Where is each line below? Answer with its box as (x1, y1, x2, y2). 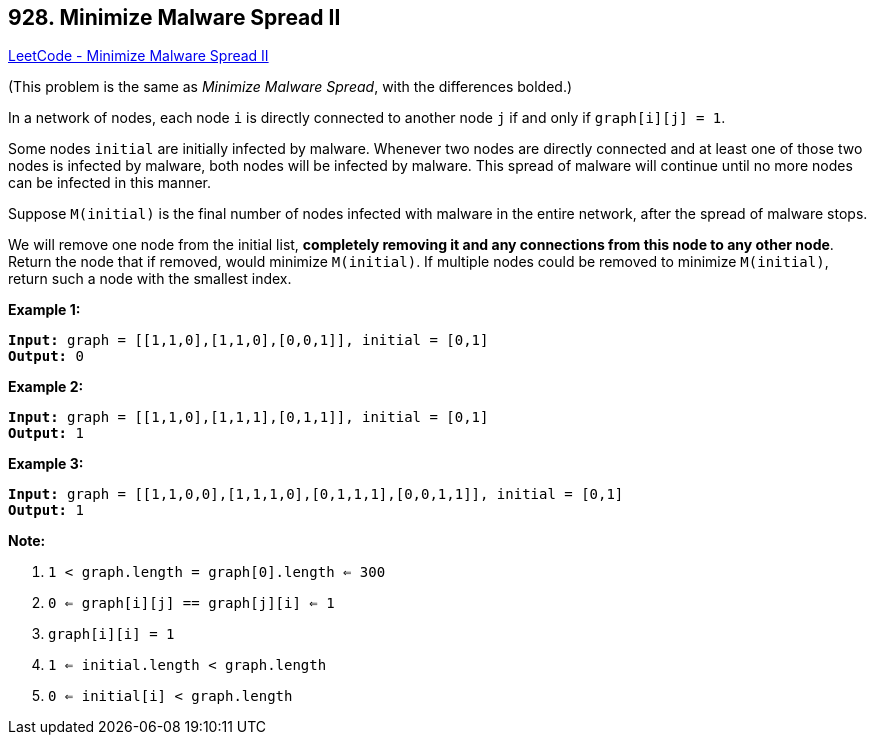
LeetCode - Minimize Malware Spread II (8, 47, 269, 65)
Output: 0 (8, 348, 84, 365)
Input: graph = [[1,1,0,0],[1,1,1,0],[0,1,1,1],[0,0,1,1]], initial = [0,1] (8, 486, 624, 503)
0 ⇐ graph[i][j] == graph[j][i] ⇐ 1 (48, 595, 335, 612)
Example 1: (8, 301, 81, 319)
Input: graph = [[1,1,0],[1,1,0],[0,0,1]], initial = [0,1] (8, 332, 489, 349)
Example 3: (8, 455, 84, 473)
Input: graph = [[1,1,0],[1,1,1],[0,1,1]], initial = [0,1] (8, 409, 489, 426)
